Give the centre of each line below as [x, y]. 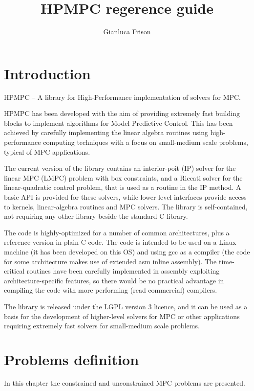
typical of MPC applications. [47, 151]
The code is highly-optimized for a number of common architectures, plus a [117, 232]
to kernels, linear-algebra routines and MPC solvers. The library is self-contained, [126, 206]
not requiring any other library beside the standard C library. [96, 216]
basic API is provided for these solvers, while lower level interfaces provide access [125, 197]
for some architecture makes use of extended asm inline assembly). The [110, 261]
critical [14, 271]
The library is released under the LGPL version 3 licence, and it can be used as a [126, 306]
